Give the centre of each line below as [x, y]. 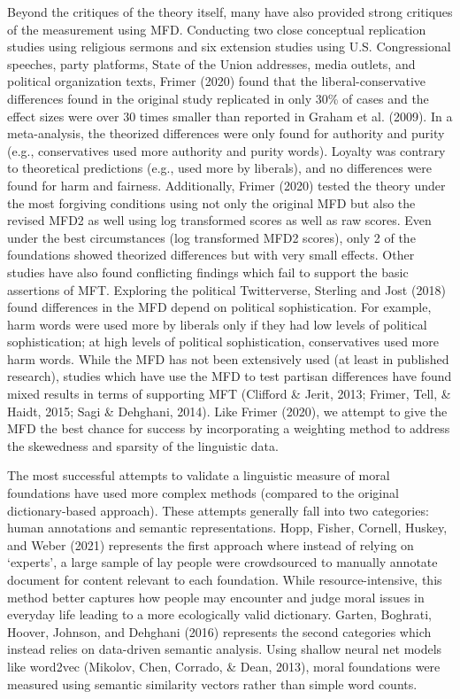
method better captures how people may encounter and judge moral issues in [216, 597]
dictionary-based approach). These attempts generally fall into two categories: [218, 510]
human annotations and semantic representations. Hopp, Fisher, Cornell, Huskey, [227, 528]
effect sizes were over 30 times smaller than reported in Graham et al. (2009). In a [230, 116]
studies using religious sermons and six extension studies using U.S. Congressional [229, 47]
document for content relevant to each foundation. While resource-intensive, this [225, 579]
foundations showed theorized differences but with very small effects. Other [211, 255]
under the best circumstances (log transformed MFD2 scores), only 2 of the [211, 237]
